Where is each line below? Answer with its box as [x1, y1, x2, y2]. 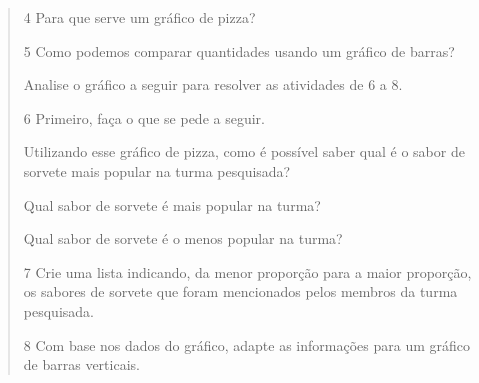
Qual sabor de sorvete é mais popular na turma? [23, 194, 321, 215]
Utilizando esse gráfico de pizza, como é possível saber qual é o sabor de [23, 141, 465, 162]
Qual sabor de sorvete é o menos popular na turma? [23, 228, 343, 249]
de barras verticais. [23, 354, 140, 375]
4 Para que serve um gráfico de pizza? [23, 7, 256, 27]
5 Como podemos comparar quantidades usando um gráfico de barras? [23, 40, 455, 61]
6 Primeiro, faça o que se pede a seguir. [23, 107, 265, 128]
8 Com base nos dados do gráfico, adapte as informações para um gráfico [23, 334, 470, 355]
